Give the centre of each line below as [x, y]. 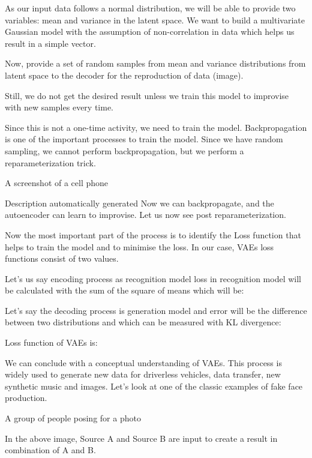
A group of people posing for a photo [73, 418]
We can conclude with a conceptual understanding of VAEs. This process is [143, 362]
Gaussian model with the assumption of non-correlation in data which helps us [150, 32]
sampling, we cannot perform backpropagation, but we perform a [124, 150]
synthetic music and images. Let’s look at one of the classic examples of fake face [154, 386]
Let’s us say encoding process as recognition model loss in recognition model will [153, 278]
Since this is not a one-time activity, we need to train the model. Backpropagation [156, 127]
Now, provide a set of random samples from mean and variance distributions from [155, 63]
